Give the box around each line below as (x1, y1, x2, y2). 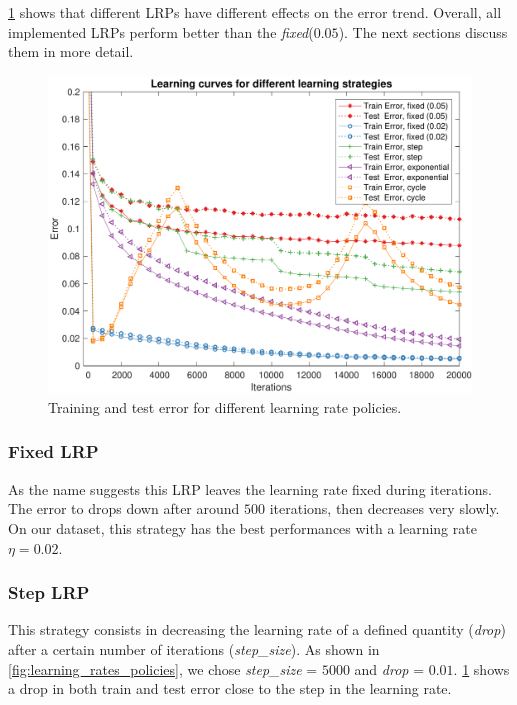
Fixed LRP (8, 439, 99, 464)
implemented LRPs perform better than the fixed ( (8, 21, 314, 42)
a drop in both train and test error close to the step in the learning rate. (8, 678, 452, 699)
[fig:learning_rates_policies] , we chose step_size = (8, 658, 318, 679)
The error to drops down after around (8, 498, 240, 519)
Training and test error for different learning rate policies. (48, 396, 402, 417)
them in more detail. (8, 41, 134, 62)
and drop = (354, 658, 425, 679)
